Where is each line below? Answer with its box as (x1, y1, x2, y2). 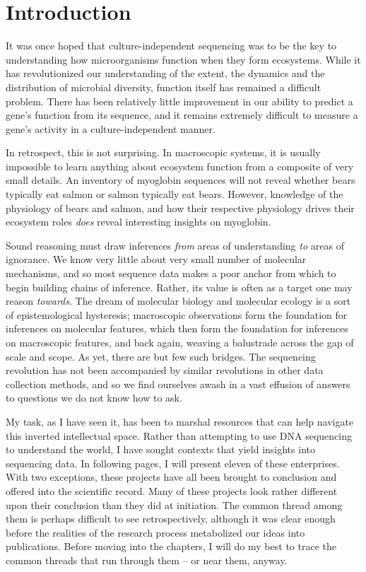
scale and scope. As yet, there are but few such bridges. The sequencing (6, 349, 316, 363)
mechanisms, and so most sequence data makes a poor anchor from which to (6, 266, 336, 281)
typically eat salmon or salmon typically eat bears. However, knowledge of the (6, 187, 343, 202)
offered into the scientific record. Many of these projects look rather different (6, 483, 338, 498)
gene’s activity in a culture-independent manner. (6, 121, 216, 136)
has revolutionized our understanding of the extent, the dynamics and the (6, 66, 325, 81)
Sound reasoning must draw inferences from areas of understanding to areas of (6, 238, 344, 252)
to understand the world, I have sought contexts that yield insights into (6, 442, 315, 457)
